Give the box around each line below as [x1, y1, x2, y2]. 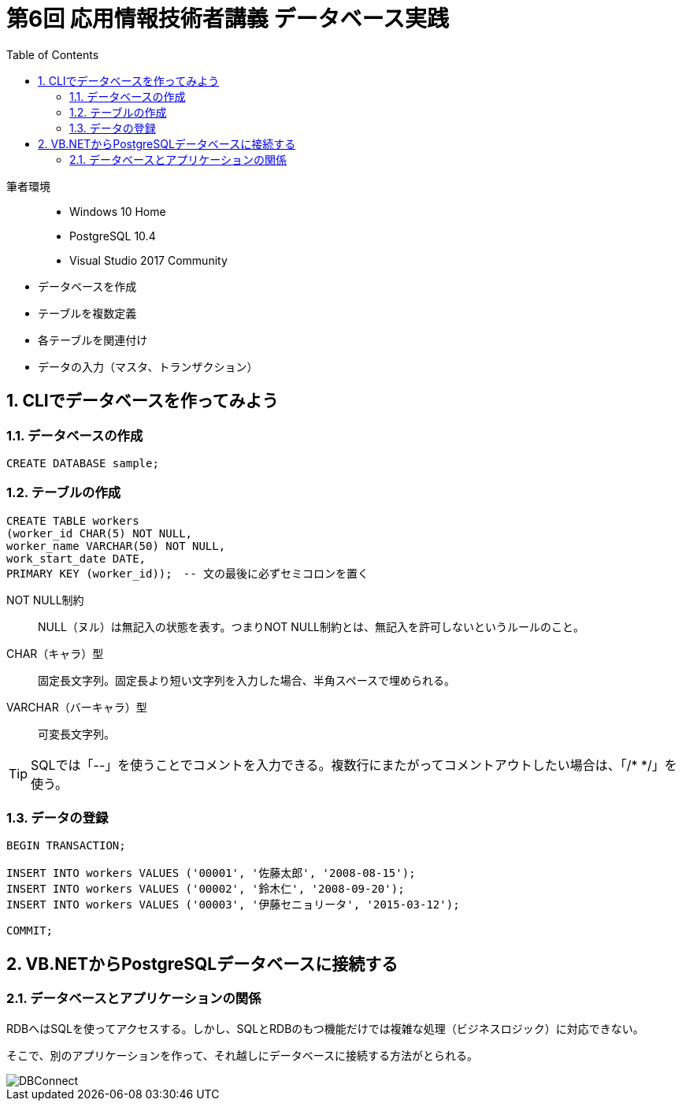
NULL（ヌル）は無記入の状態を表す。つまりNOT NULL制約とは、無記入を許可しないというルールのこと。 [38, 619, 585, 633]
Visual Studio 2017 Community [69, 253, 228, 267]
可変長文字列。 [38, 726, 115, 741]
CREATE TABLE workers [6, 514, 139, 527]
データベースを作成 [38, 279, 137, 293]
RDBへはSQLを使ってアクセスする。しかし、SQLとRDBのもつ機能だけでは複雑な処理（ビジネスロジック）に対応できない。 [6, 1021, 644, 1035]
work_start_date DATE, [6, 552, 146, 565]
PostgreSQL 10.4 [69, 228, 156, 243]
